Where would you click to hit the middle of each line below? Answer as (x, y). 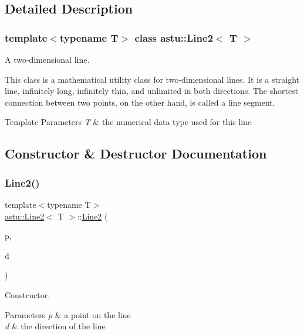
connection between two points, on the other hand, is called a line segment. (140, 102)
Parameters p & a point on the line (68, 314)
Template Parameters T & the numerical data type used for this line (128, 122)
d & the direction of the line (55, 326)
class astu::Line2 (174, 37)
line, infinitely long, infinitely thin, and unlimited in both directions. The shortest (152, 91)
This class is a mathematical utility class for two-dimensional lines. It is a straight (152, 79)
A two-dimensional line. (47, 59)
